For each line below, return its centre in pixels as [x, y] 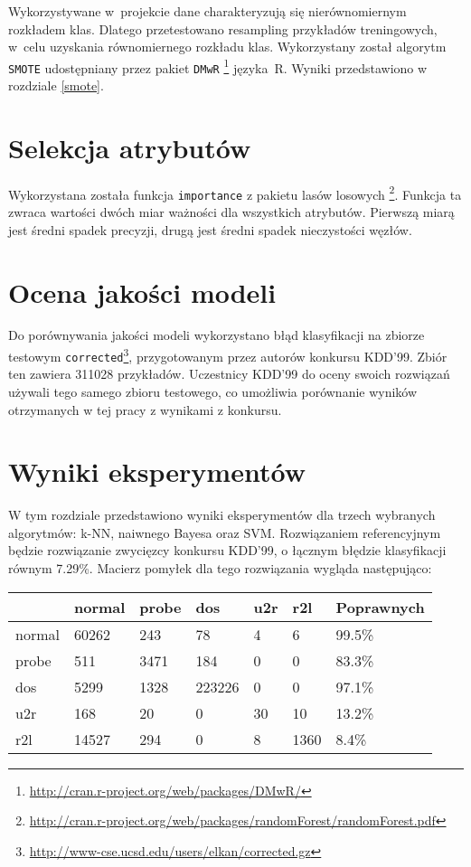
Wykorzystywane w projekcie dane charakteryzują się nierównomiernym [207, 11]
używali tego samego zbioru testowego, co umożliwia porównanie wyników [213, 391]
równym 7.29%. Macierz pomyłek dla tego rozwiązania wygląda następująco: [220, 568]
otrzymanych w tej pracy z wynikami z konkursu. [145, 409]
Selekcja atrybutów [130, 147]
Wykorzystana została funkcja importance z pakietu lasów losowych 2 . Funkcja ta [235, 193]
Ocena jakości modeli [142, 292]
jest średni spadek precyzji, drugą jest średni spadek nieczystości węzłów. [210, 229]
